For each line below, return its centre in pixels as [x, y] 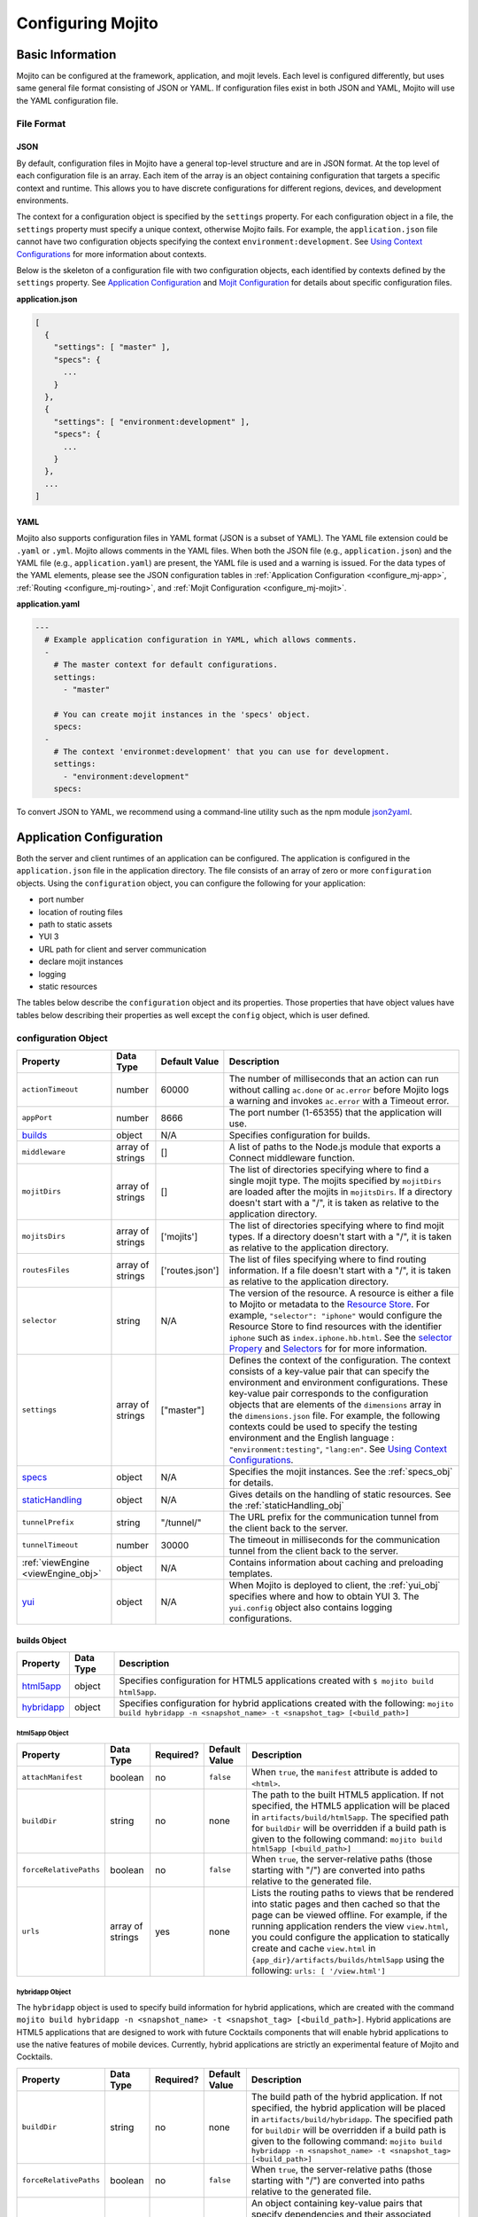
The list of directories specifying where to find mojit [336, 1226]
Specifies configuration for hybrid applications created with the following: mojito [286, 1703]
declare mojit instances [81, 961]
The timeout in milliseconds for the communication [335, 1539]
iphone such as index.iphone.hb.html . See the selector [341, 1337]
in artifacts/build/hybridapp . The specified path [352, 2119]
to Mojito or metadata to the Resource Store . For [329, 1304]
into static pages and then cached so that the [346, 1904]
